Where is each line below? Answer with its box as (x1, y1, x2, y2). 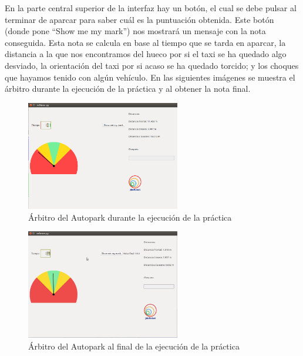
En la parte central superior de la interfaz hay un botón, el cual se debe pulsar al (5, 2, 297, 14)
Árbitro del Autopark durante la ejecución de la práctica (28, 211, 232, 223)
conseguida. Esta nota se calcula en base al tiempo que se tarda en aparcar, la (5, 36, 286, 48)
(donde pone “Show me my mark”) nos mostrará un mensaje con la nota (5, 25, 266, 37)
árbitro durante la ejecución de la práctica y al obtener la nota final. (5, 82, 251, 95)
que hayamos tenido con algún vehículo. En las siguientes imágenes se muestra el (5, 71, 295, 83)
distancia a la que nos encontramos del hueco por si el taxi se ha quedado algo (5, 48, 287, 60)
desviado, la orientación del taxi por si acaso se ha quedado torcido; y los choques (5, 59, 299, 71)
